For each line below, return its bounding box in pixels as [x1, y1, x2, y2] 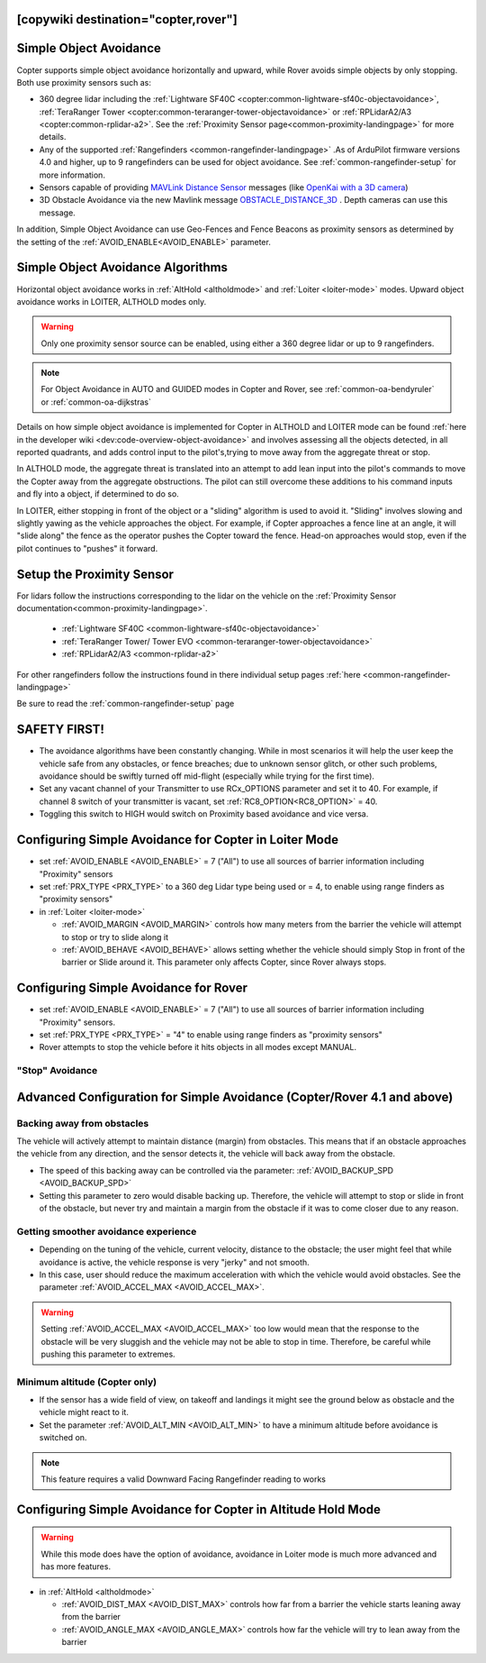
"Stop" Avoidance [16, 1065, 98, 1077]
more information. [39, 169, 105, 180]
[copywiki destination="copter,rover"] [16, 12, 238, 27]
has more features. [40, 1561, 112, 1572]
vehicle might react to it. [39, 1407, 130, 1418]
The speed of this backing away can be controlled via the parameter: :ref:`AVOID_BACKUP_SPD [39, 1165, 393, 1175]
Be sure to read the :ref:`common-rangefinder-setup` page [16, 699, 235, 709]
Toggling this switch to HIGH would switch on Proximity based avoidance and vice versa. [39, 809, 369, 819]
